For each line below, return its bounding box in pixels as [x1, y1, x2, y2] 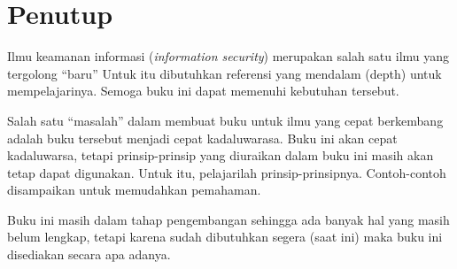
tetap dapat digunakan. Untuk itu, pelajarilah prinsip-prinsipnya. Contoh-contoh [7, 163, 446, 181]
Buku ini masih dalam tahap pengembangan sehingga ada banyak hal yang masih [7, 210, 450, 228]
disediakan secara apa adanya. [7, 245, 171, 264]
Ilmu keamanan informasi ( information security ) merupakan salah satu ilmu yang [7, 47, 450, 65]
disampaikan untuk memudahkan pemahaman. [7, 181, 261, 199]
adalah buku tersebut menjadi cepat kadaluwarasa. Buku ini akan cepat [7, 128, 398, 147]
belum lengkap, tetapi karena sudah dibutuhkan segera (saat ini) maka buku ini [7, 227, 443, 246]
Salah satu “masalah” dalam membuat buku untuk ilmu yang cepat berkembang [7, 111, 444, 129]
